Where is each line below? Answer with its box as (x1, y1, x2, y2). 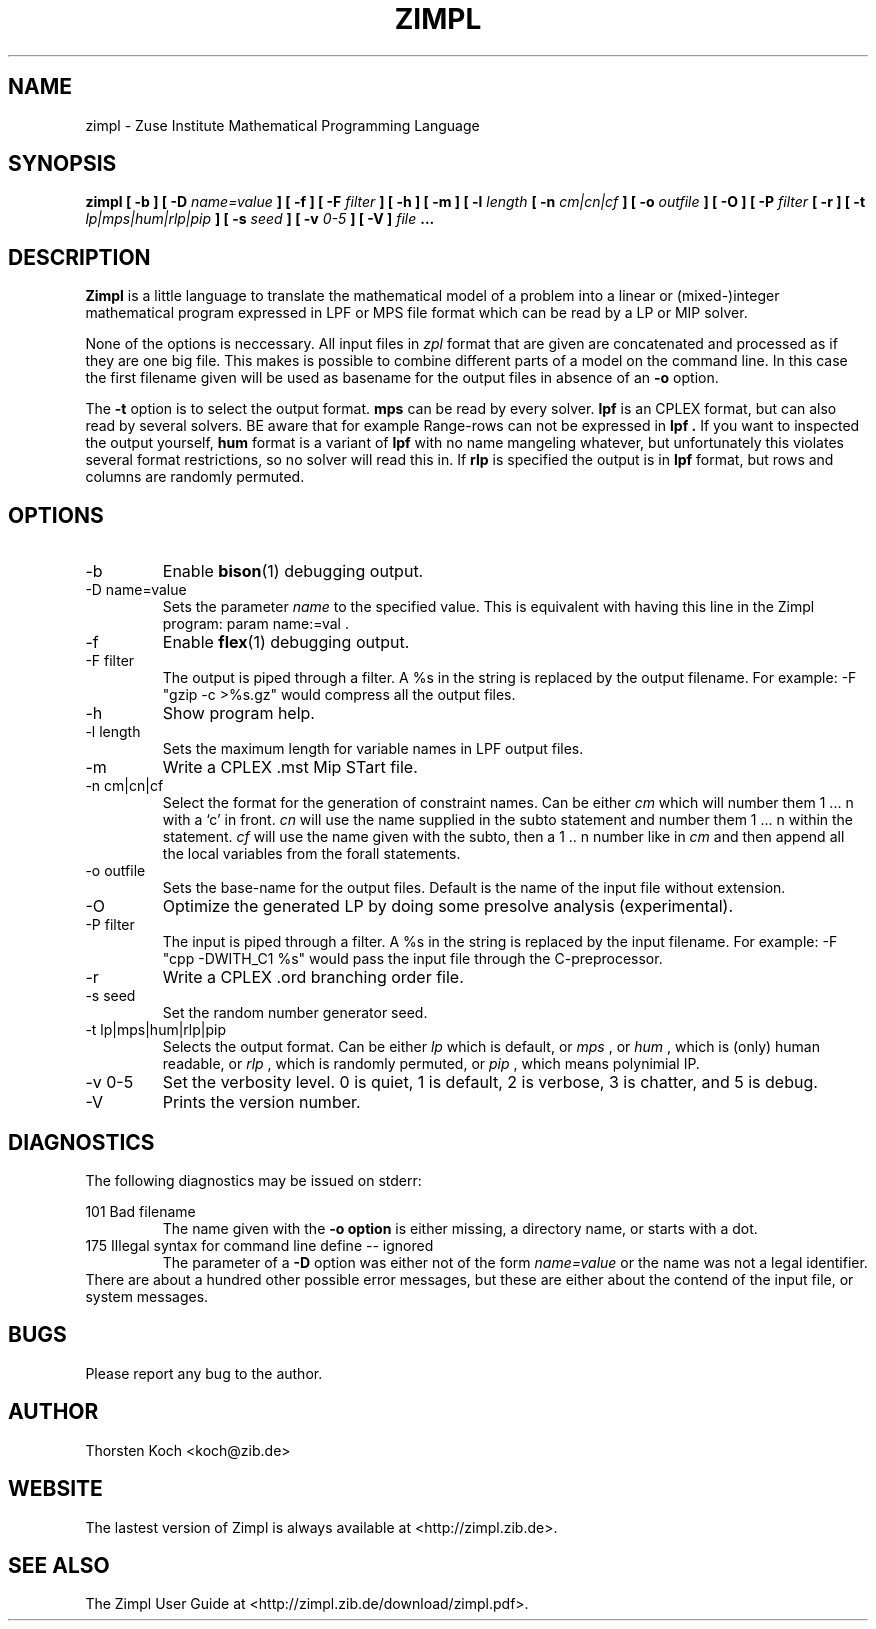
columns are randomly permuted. (85, 468, 305, 486)
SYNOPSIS (8, 151, 117, 177)
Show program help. (162, 703, 315, 724)
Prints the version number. (162, 1092, 361, 1113)
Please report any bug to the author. (85, 1364, 323, 1382)
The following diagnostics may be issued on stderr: (85, 1171, 422, 1189)
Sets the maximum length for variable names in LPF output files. (162, 740, 584, 758)
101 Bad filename (85, 1202, 196, 1220)
